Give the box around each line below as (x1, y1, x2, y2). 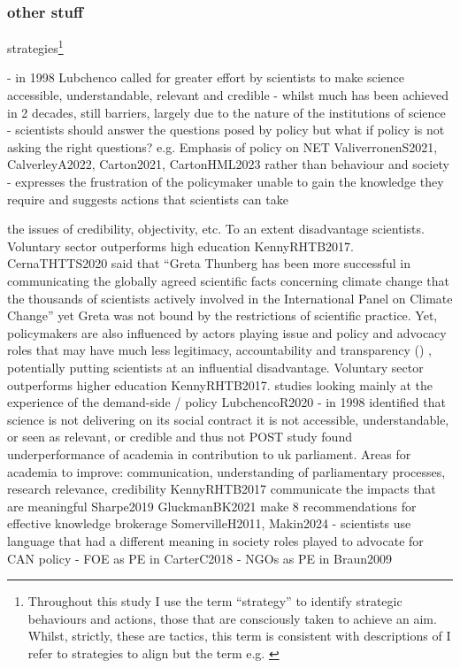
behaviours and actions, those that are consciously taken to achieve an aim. (27, 609, 437, 627)
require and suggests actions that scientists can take (7, 189, 288, 208)
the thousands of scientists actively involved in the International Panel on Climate (7, 288, 453, 307)
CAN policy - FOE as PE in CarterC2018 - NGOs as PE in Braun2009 (7, 549, 393, 567)
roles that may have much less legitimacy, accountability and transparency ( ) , (7, 341, 432, 359)
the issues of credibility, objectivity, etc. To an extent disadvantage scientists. (7, 219, 425, 238)
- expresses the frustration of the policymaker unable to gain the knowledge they (7, 173, 444, 191)
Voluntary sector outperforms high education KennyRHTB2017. (7, 236, 354, 255)
